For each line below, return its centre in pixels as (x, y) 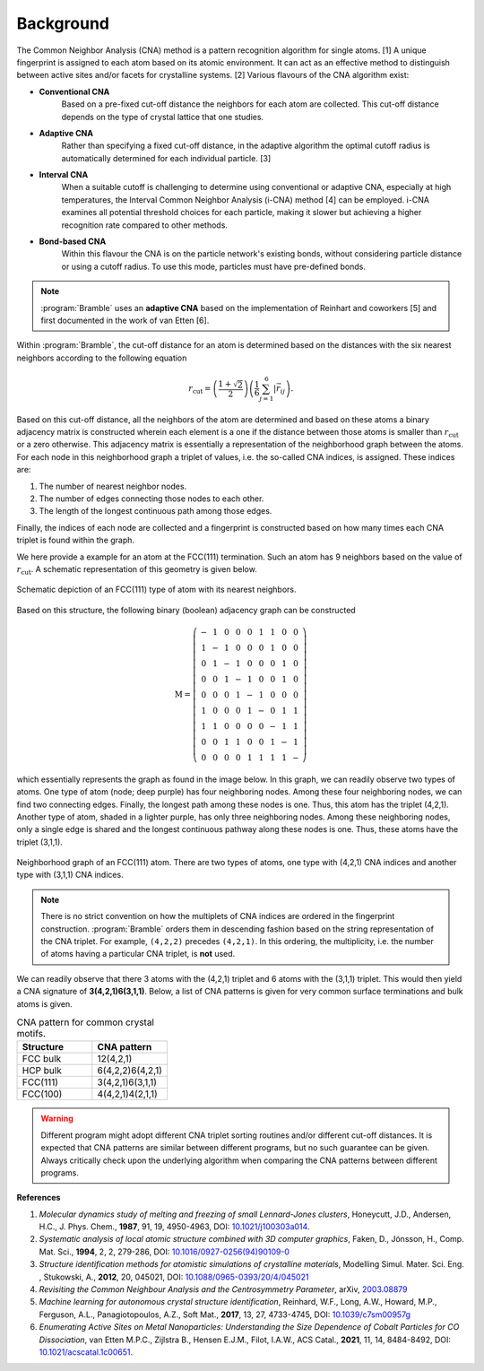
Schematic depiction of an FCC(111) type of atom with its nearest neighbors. (156, 590)
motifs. (31, 1034)
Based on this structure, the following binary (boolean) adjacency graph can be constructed (186, 610)
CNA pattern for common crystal (85, 1022)
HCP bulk (42, 1071)
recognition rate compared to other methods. (145, 225)
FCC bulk (42, 1059)
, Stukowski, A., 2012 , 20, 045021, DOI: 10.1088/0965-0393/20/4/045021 (174, 1277)
